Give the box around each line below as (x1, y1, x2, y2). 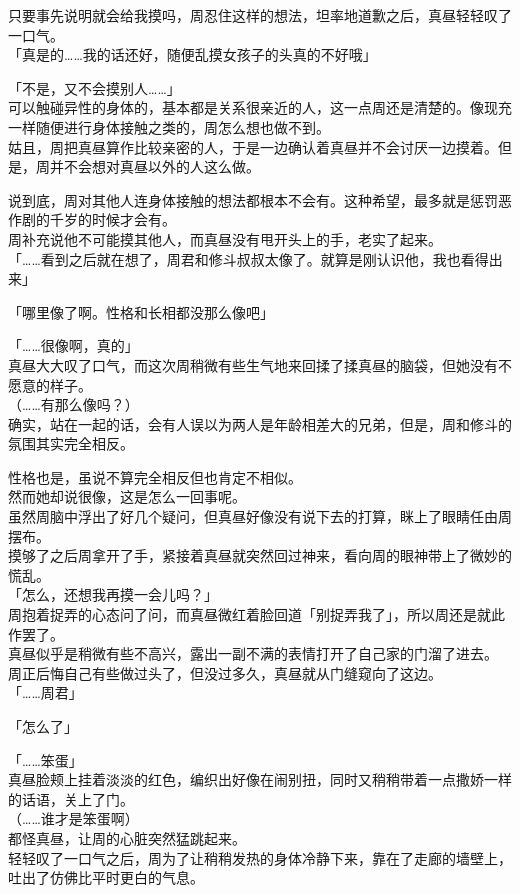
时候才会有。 (91, 209, 176, 230)
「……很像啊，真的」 (8, 335, 139, 356)
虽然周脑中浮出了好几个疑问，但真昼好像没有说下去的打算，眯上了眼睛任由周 (8, 506, 512, 527)
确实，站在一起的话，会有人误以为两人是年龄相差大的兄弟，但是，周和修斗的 (8, 413, 512, 434)
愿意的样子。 (8, 374, 92, 395)
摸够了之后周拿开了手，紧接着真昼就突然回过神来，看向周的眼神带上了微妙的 (8, 545, 512, 566)
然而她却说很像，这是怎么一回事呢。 (8, 486, 246, 507)
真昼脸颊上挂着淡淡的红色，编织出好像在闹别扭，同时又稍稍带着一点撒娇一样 (8, 769, 512, 790)
